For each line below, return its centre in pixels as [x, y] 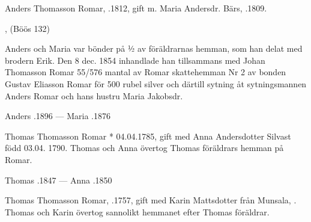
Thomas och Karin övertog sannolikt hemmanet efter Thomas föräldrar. [137, 211]
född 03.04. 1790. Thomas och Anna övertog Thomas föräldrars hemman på [144, 148]
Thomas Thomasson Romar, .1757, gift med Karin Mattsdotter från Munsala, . [151, 200]
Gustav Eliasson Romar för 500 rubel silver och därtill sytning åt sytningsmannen [156, 83]
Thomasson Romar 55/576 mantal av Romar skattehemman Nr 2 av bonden [146, 72]
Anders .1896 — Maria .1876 [58, 116]
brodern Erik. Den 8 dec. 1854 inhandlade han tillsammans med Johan [135, 60]
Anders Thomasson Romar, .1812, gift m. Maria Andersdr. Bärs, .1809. [136, 8]
